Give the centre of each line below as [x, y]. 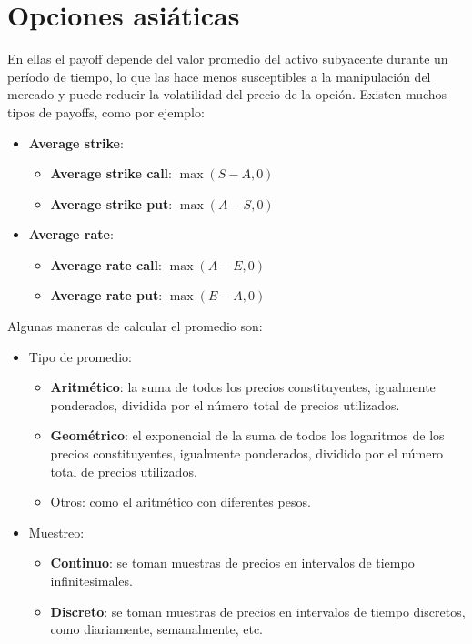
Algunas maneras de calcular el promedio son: [135, 326]
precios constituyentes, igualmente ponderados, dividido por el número [246, 453]
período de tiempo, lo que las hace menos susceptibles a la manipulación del [219, 76]
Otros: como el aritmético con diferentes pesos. [181, 502]
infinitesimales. [91, 580]
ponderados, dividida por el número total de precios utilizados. [225, 404]
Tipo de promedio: [80, 356]
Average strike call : [111, 173]
